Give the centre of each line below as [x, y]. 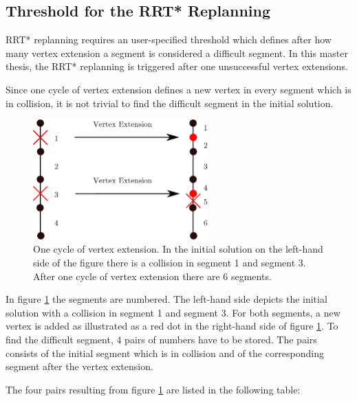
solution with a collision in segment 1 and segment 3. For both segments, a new [173, 312]
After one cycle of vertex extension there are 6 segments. [152, 276]
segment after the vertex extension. [79, 366]
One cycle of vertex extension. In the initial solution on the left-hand [178, 249]
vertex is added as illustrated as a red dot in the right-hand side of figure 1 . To [172, 326]
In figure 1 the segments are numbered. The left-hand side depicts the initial [166, 299]
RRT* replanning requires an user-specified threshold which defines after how [169, 39]
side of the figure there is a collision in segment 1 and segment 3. [170, 262]
